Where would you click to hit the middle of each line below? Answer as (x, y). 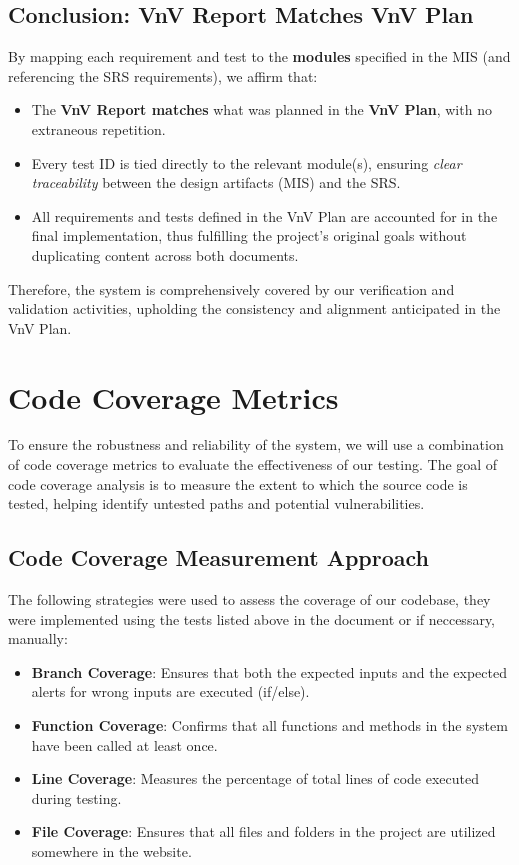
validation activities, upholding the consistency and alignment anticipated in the (254, 308)
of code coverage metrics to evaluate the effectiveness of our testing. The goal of (253, 464)
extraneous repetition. (98, 128)
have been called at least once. (124, 744)
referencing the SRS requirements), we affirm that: (163, 75)
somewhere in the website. (111, 850)
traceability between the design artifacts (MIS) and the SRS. (216, 182)
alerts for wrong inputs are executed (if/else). (170, 691)
